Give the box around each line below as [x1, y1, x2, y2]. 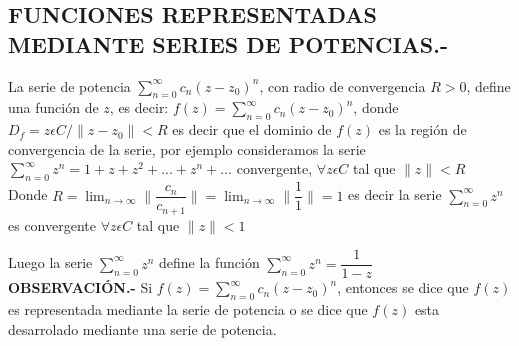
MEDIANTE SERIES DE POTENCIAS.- [8, 28, 448, 59]
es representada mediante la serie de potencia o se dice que [8, 299, 368, 320]
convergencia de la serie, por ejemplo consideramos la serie [8, 138, 366, 159]
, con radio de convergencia [259, 75, 426, 96]
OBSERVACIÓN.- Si [8, 277, 153, 298]
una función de [8, 97, 99, 118]
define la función [159, 252, 260, 273]
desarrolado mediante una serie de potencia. [8, 318, 277, 339]
